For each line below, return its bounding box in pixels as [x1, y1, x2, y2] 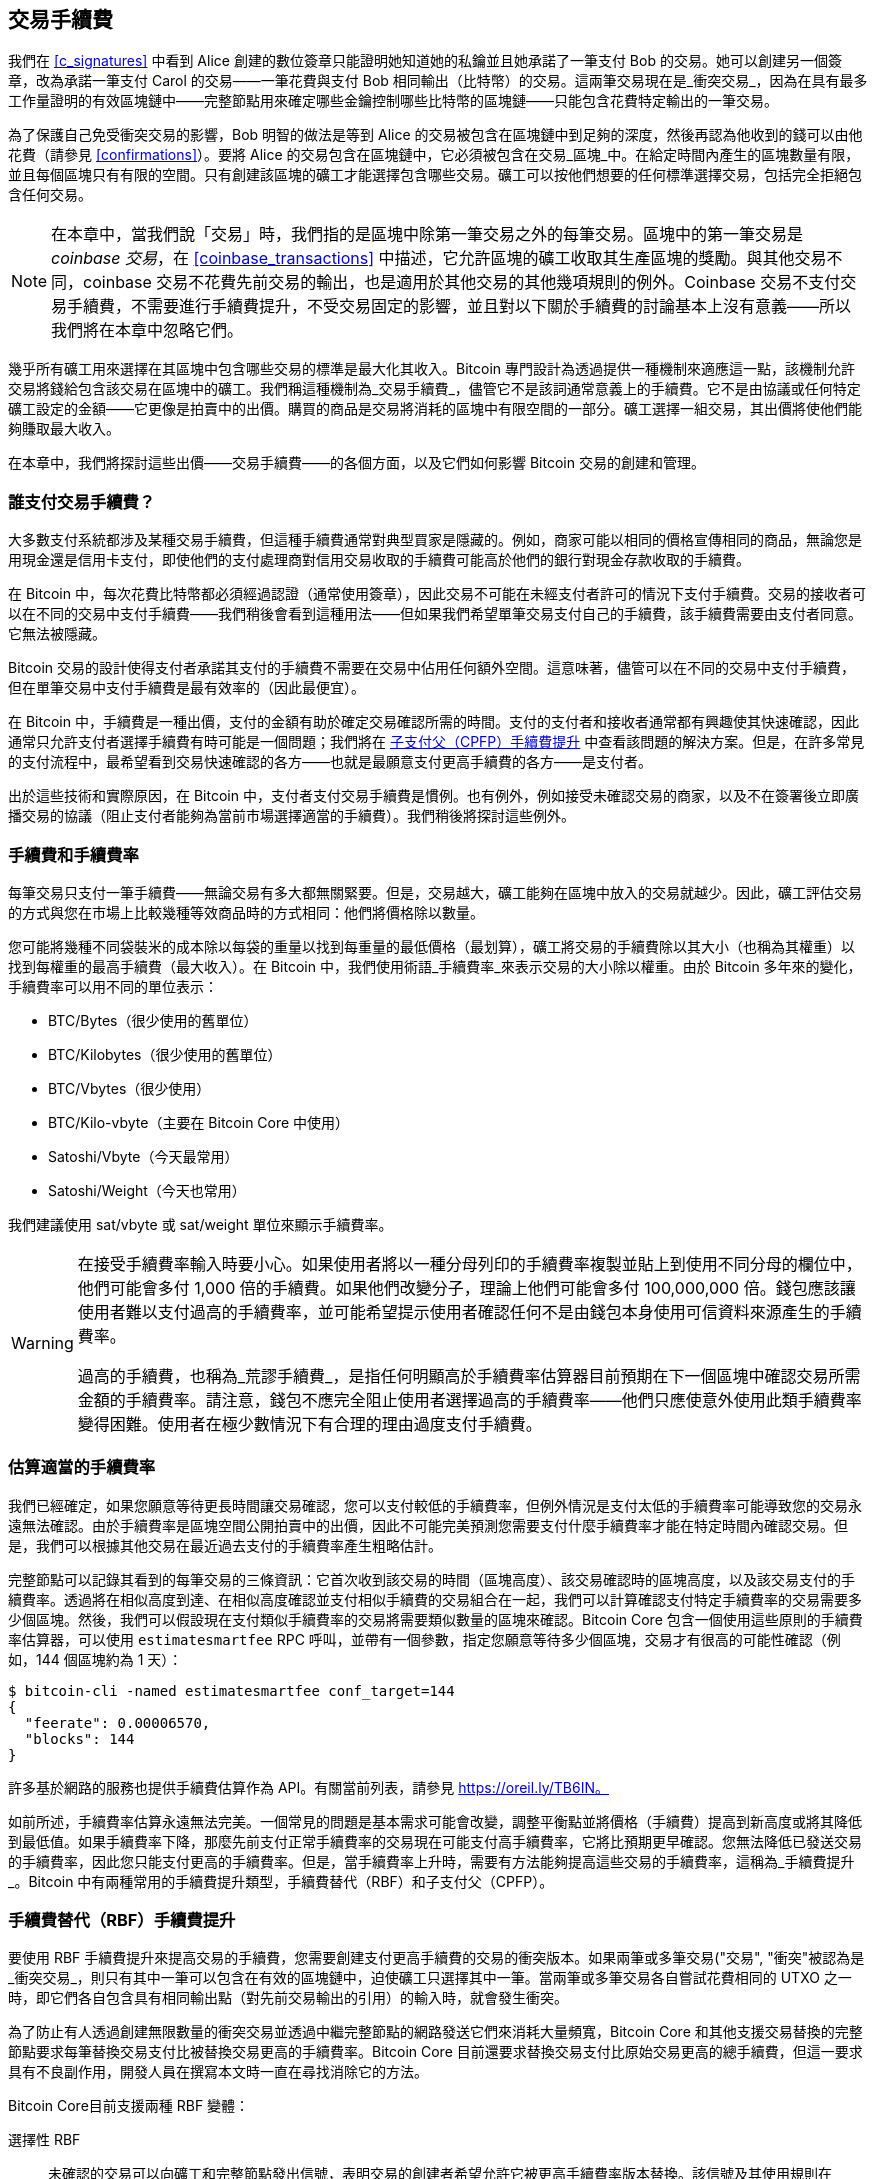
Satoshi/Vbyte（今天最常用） [48, 1147, 239, 1165]
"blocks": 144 [24, 1730, 135, 1747]
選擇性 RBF [8, 2131, 81, 2149]
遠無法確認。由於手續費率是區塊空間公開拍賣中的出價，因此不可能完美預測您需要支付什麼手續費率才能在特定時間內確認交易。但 [8, 1516, 848, 1534]
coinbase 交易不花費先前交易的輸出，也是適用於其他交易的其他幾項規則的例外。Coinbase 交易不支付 [83, 272, 841, 293]
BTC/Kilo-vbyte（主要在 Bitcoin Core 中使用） [48, 1113, 350, 1131]
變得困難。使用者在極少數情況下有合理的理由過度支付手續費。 [77, 1413, 542, 1434]
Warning [11, 1332, 74, 1353]
